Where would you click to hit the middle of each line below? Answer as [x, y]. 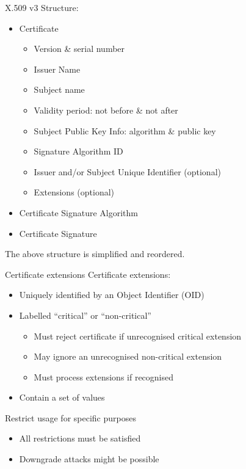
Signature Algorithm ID [78, 151]
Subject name [59, 89]
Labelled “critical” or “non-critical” [85, 315]
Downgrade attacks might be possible [89, 459]
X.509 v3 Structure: [42, 7]
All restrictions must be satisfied [80, 438]
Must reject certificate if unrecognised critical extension [138, 336]
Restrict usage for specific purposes [71, 417]
